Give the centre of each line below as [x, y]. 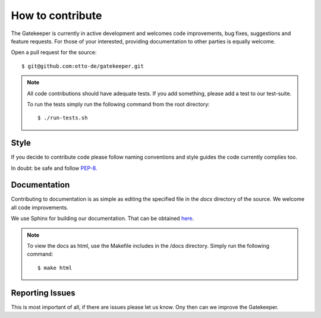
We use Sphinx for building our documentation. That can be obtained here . [103, 218]
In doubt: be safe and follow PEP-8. [54, 168]
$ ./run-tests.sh [63, 118]
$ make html [55, 268]
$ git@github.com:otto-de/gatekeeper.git [83, 66]
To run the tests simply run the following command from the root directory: [119, 104]
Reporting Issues [43, 293]
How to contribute [56, 15]
